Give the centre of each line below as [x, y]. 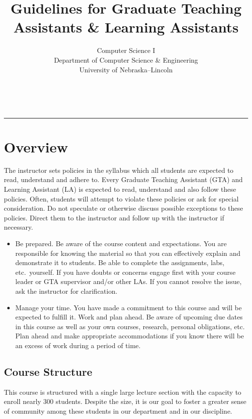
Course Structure [48, 371]
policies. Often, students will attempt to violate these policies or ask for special [121, 198]
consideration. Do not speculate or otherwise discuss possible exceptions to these [124, 208]
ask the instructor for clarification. [66, 291]
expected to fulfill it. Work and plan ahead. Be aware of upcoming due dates [129, 317]
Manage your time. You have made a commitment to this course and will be [128, 307]
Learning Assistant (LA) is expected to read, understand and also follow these [120, 189]
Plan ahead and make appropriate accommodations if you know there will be [130, 336]
